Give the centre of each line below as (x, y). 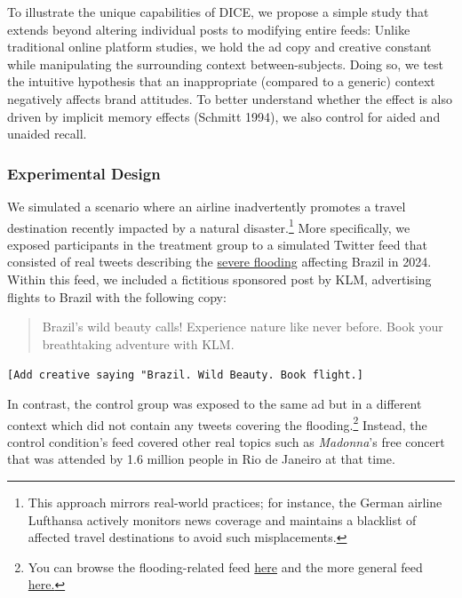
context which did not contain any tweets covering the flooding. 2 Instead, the (217, 423)
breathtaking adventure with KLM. (138, 343)
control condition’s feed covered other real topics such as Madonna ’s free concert (226, 441)
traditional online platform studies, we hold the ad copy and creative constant (219, 47)
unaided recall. (47, 134)
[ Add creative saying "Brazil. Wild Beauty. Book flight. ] (185, 375)
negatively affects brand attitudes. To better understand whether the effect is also (230, 98)
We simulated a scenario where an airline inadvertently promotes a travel (207, 206)
